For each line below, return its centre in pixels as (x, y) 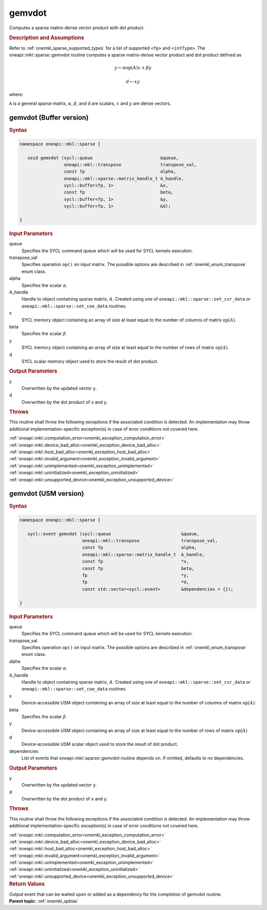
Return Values (27, 884)
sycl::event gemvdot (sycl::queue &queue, (113, 534)
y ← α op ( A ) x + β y (133, 68)
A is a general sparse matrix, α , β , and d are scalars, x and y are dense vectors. (90, 103)
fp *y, (135, 575)
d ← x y (133, 81)
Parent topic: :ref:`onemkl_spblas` (44, 901)
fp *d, (135, 582)
